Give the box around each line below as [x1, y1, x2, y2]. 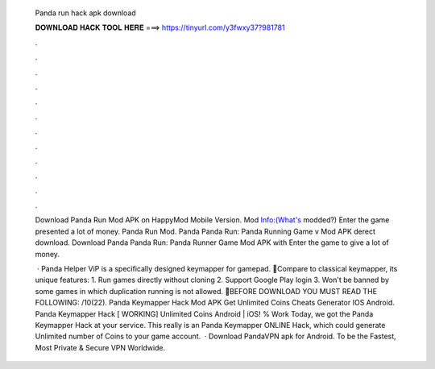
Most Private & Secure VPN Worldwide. [35, 342, 166, 352]
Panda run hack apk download [35, 8, 136, 18]
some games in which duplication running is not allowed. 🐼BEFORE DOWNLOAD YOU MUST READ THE [35, 286, 378, 296]
